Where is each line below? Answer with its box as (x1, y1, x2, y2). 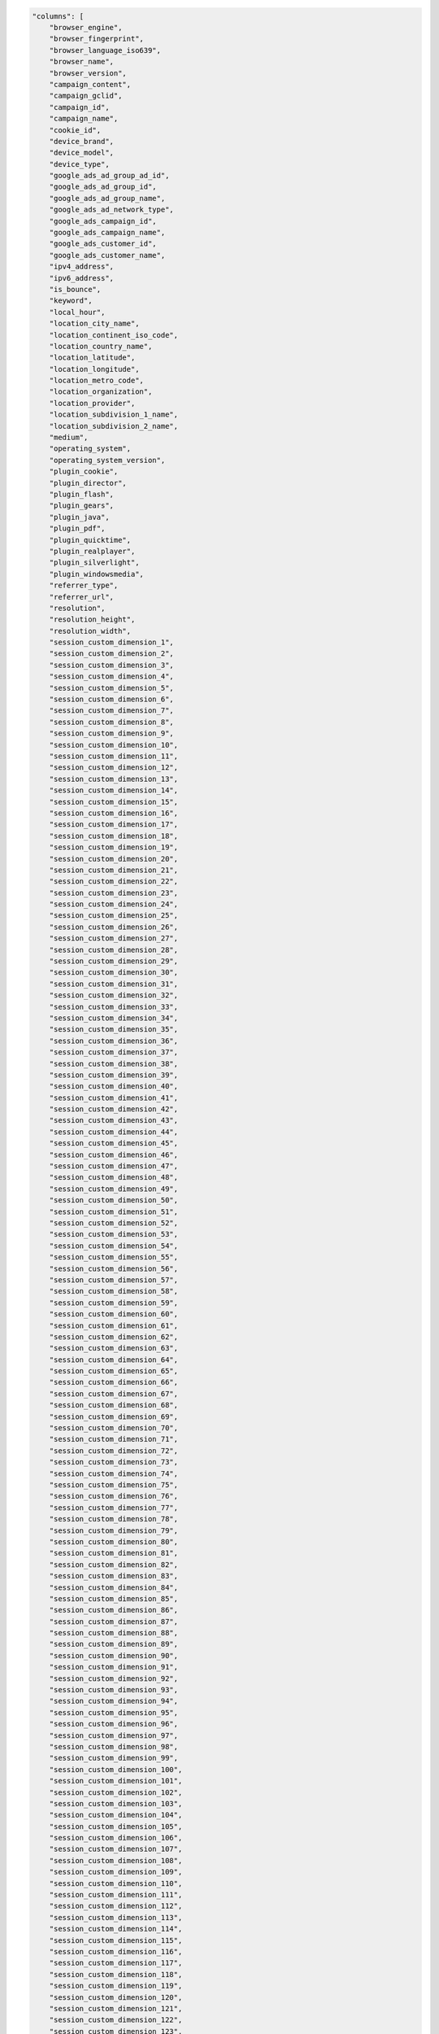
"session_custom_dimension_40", (49, 1082, 179, 1091)
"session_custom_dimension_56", (49, 1264, 179, 1273)
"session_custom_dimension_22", (49, 877, 179, 886)
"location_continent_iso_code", (49, 330, 179, 339)
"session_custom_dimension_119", (49, 1981, 183, 1991)
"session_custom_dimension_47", (49, 1162, 179, 1171)
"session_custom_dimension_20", (49, 854, 179, 863)
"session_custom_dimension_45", (49, 1139, 179, 1148)
